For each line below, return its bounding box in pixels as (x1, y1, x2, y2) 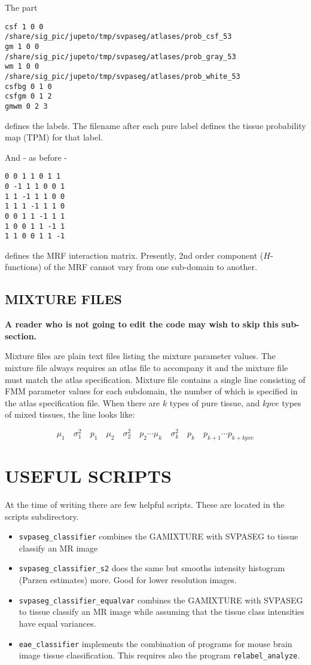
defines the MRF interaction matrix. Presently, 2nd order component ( (5, 249, 264, 261)
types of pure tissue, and (169, 396, 260, 409)
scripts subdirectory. (5, 510, 79, 522)
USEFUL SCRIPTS (5, 464, 172, 488)
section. (5, 329, 37, 342)
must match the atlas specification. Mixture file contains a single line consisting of (5, 373, 306, 385)
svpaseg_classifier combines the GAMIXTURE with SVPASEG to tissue (19, 530, 298, 543)
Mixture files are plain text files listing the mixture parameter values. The (5, 350, 276, 362)
